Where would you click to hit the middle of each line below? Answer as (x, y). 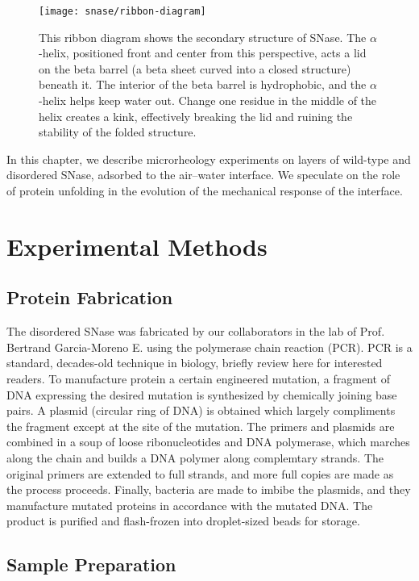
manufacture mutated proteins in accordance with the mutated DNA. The (190, 505)
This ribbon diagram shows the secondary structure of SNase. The (203, 37)
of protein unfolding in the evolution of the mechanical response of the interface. (205, 190)
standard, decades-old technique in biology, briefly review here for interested (195, 363)
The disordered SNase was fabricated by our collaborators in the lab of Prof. (196, 331)
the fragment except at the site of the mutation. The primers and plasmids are (201, 426)
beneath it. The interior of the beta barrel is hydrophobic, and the (203, 84)
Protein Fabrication (90, 297)
